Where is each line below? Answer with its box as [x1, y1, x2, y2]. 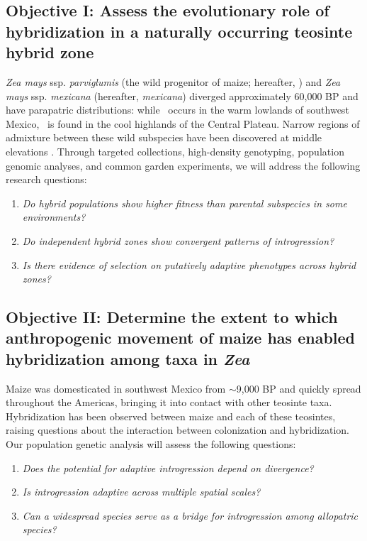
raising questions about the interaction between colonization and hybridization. [6, 422, 349, 437]
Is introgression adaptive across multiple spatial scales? [22, 484, 261, 499]
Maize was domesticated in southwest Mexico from [6, 381, 226, 395]
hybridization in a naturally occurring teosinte [6, 20, 353, 42]
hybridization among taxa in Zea [6, 347, 250, 369]
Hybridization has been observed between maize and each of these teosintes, [6, 408, 336, 423]
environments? [22, 209, 86, 224]
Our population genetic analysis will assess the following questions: [6, 437, 296, 452]
